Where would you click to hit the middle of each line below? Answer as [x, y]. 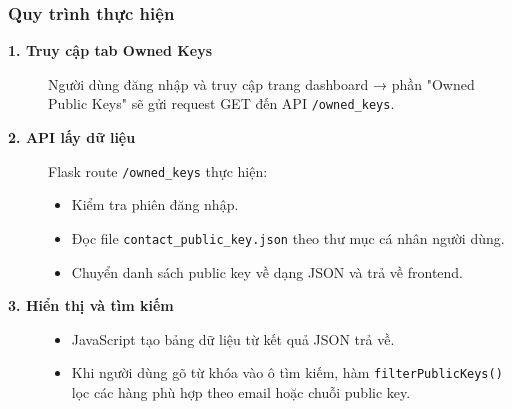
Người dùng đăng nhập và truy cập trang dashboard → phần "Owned [261, 83]
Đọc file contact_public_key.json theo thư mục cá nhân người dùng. [288, 237]
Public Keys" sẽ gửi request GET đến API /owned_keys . [221, 103]
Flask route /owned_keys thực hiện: [158, 170]
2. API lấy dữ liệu [72, 137]
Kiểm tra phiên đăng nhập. [155, 204]
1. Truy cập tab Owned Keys [110, 50]
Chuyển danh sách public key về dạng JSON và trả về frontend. [267, 271]
